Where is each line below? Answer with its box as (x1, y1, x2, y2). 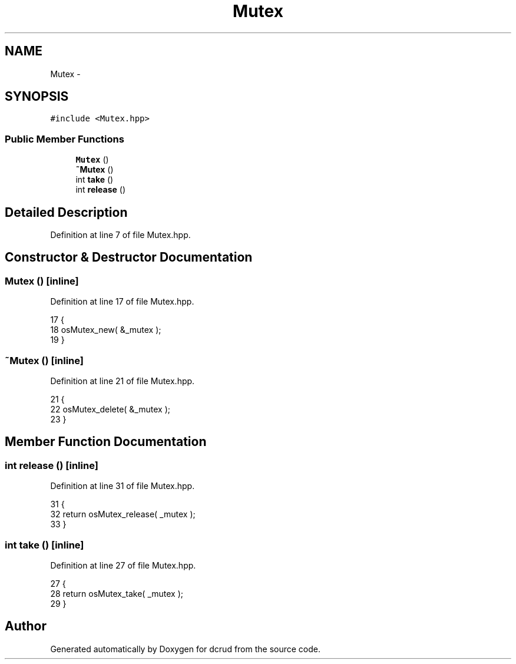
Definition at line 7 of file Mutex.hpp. (50, 230, 191, 240)
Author (5, 619, 47, 634)
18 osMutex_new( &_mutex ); (50, 325, 161, 335)
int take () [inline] (5, 539, 84, 551)
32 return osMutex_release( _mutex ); (50, 509, 196, 520)
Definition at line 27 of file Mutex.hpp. (50, 560, 196, 570)
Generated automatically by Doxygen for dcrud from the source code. (50, 643, 321, 654)
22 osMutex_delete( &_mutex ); (50, 404, 170, 414)
